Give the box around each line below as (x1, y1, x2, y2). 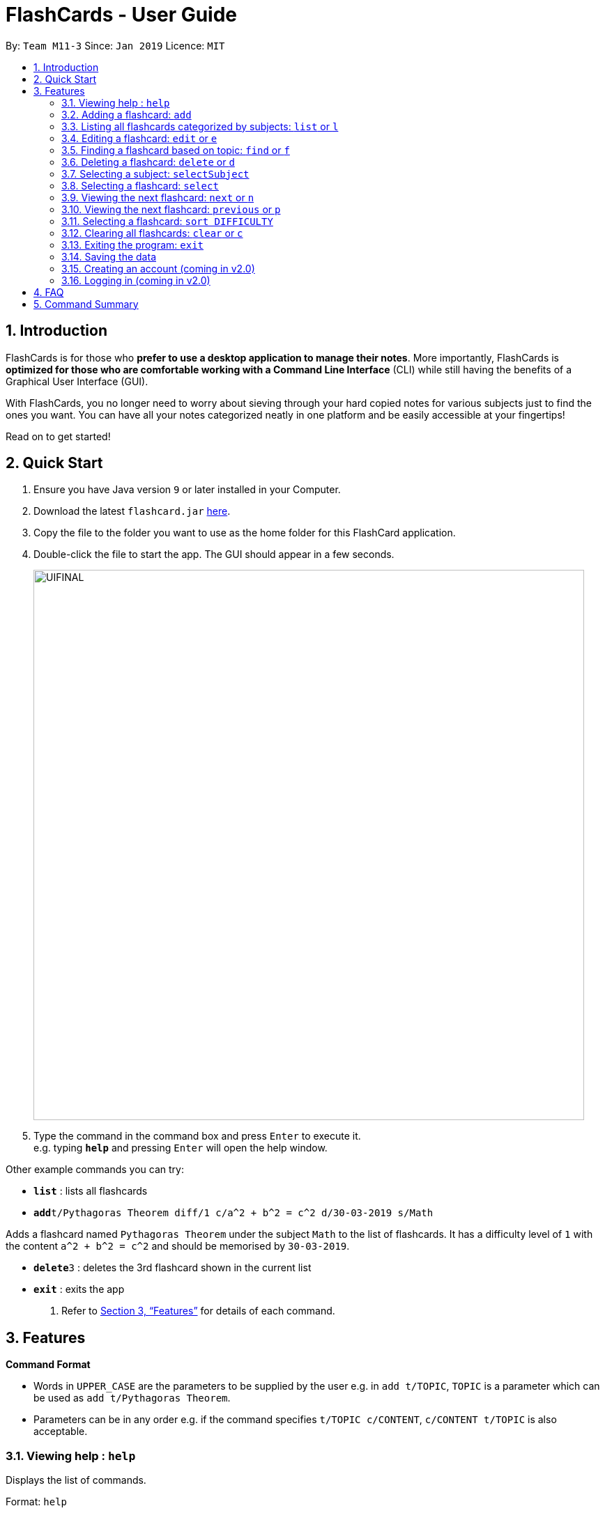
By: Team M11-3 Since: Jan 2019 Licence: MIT (6, 39, 225, 52)
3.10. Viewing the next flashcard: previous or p (61, 203, 281, 215)
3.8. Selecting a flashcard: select (61, 179, 219, 192)
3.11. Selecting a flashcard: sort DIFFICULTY (61, 215, 273, 227)
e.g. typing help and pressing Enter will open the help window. (33, 1142, 328, 1154)
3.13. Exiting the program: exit (61, 238, 204, 251)
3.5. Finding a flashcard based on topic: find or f (61, 143, 290, 156)
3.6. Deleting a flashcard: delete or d (61, 155, 235, 168)
